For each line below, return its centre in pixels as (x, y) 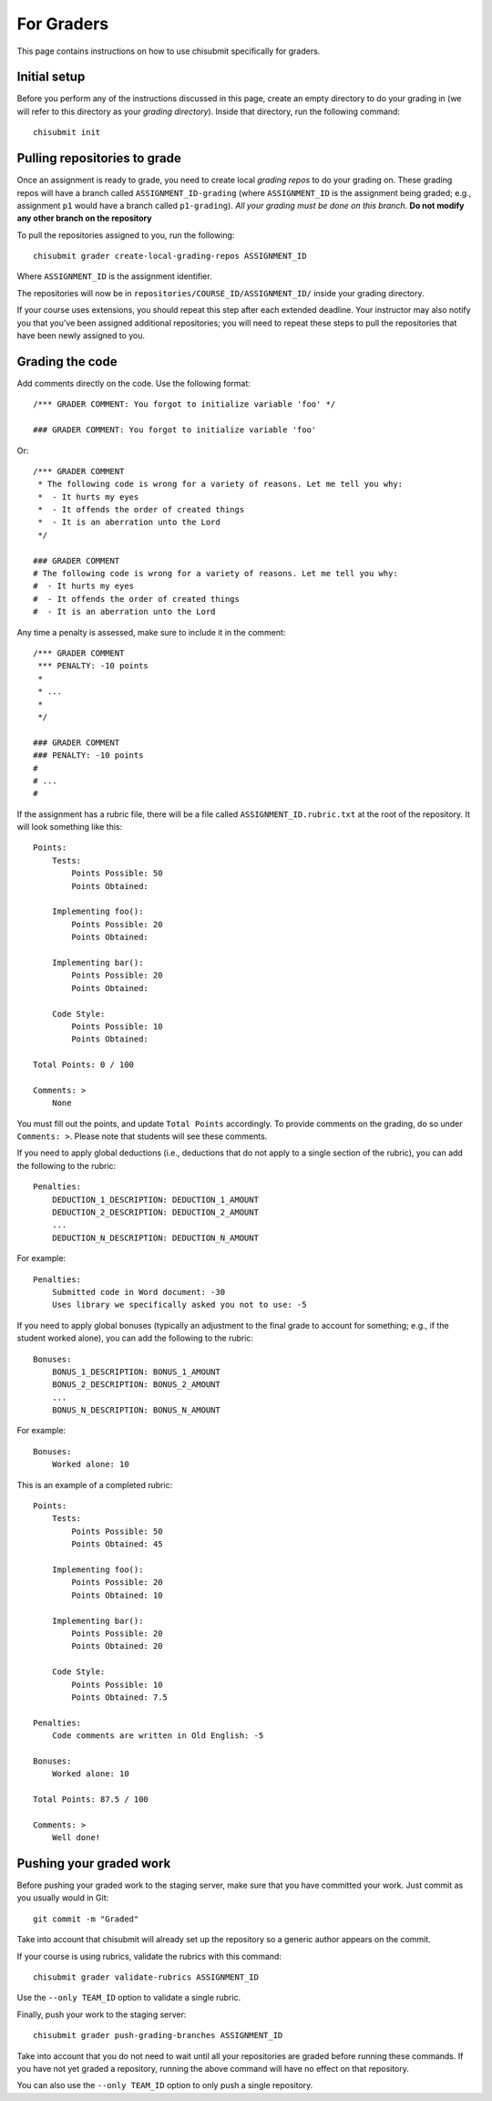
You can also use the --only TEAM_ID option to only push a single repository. (165, 2085)
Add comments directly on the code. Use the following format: (133, 383)
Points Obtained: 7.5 (120, 1697)
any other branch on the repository (84, 218)
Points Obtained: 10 (117, 1595)
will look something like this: (70, 827)
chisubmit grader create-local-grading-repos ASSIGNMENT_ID (170, 256)
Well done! (76, 1838)
